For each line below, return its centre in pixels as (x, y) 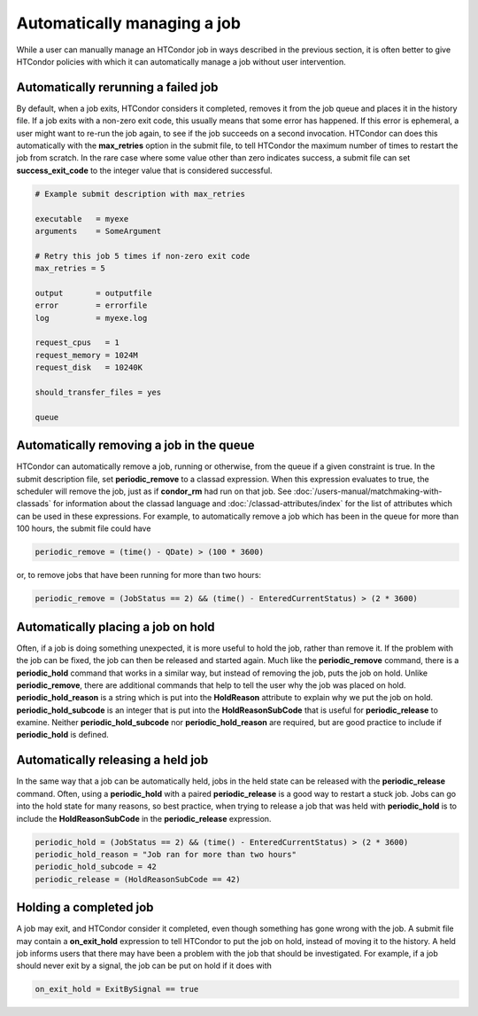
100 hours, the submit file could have (84, 528)
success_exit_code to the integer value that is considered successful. (145, 170)
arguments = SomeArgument (98, 231)
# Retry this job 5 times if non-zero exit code (143, 256)
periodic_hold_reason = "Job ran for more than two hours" (166, 854)
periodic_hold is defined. (63, 735)
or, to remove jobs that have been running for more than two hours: (139, 575)
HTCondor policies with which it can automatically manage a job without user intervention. (181, 61)
